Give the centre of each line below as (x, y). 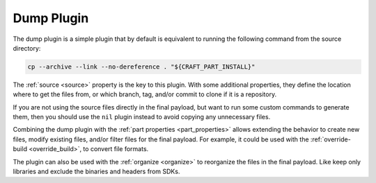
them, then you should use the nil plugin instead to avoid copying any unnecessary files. (142, 117)
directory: (27, 48)
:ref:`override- (330, 139)
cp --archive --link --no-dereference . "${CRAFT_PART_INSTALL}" (141, 67)
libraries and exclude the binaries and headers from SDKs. (96, 172)
